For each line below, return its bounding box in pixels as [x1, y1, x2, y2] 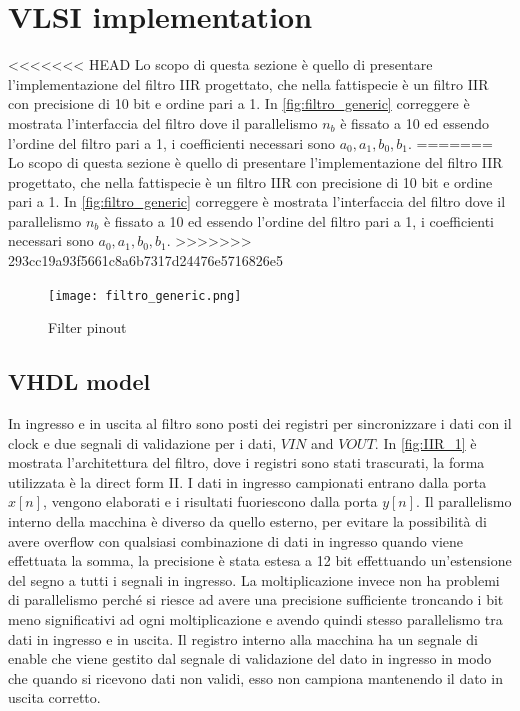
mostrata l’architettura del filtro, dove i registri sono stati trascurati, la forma [8, 452, 485, 473]
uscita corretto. [8, 687, 101, 708]
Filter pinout [48, 317, 127, 338]
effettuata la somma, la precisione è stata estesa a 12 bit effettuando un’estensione [8, 550, 512, 571]
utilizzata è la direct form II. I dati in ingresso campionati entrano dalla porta [8, 471, 487, 492]
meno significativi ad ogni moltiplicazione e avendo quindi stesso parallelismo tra [8, 609, 503, 630]
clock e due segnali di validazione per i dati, [8, 432, 277, 453]
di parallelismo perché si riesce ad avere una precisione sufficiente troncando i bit [8, 589, 504, 610]
